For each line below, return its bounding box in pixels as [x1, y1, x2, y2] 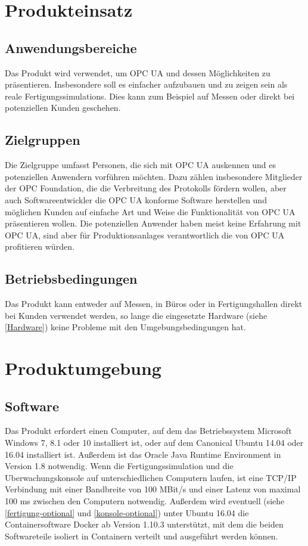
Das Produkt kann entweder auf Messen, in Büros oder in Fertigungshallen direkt [5, 297, 303, 310]
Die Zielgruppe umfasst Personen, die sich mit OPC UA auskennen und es [5, 159, 276, 171]
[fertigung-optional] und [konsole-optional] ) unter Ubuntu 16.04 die [5, 506, 249, 519]
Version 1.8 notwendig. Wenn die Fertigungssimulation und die [5, 460, 234, 472]
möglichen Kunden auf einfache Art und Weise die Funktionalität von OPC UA [5, 205, 295, 218]
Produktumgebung [5, 356, 161, 380]
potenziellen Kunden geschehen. [5, 101, 121, 114]
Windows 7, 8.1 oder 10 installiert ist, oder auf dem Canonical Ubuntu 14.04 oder [5, 436, 304, 449]
